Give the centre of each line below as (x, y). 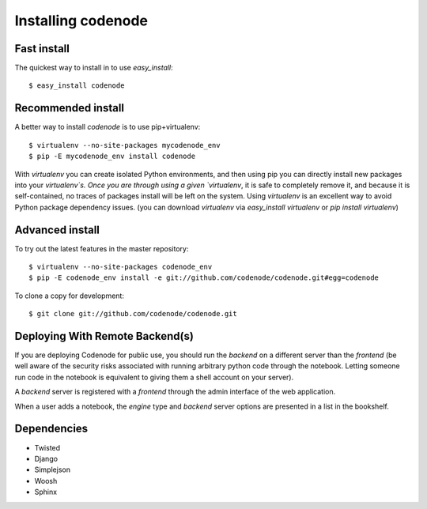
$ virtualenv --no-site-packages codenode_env (121, 267)
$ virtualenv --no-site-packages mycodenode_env (125, 145)
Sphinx (46, 492)
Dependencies (51, 429)
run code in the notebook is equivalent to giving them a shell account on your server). (154, 377)
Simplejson (53, 469)
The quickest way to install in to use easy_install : (94, 68)
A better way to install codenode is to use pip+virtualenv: (108, 127)
